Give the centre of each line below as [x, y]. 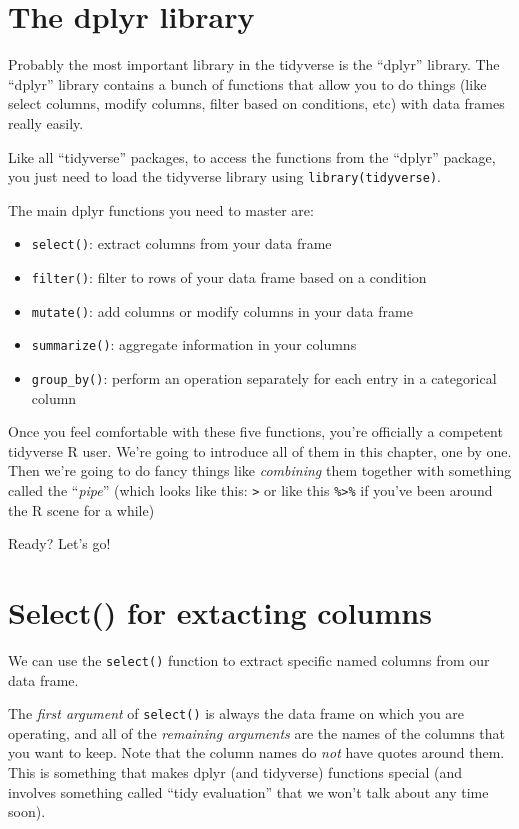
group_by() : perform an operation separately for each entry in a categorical [264, 377]
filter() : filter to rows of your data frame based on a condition [229, 277]
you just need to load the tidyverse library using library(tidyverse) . [224, 176]
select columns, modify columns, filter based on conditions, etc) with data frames [256, 103]
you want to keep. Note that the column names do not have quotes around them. [256, 752]
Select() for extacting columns [220, 612]
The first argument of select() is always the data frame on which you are [236, 713]
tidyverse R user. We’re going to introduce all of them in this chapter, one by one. [260, 450]
